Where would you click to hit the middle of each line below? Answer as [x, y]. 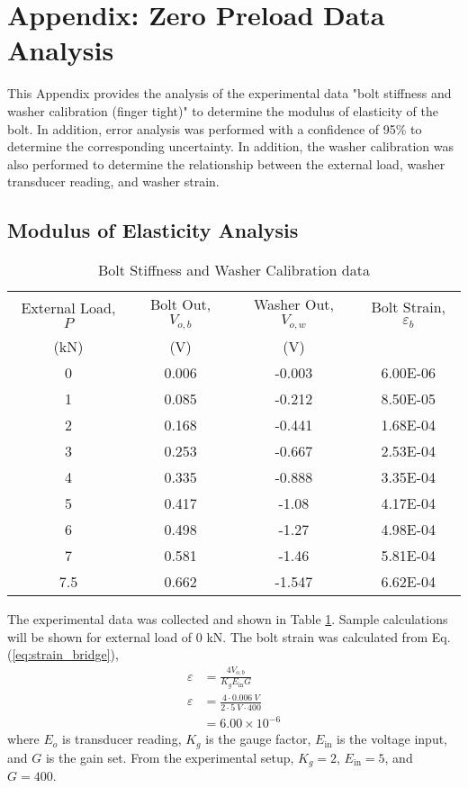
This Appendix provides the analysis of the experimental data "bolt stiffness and [229, 93]
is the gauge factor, [258, 739]
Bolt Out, [180, 304]
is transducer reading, [122, 739]
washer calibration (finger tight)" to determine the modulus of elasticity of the [223, 110]
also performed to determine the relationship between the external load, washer [226, 163]
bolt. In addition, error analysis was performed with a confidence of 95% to [215, 128]
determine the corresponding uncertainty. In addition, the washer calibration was [230, 146]
